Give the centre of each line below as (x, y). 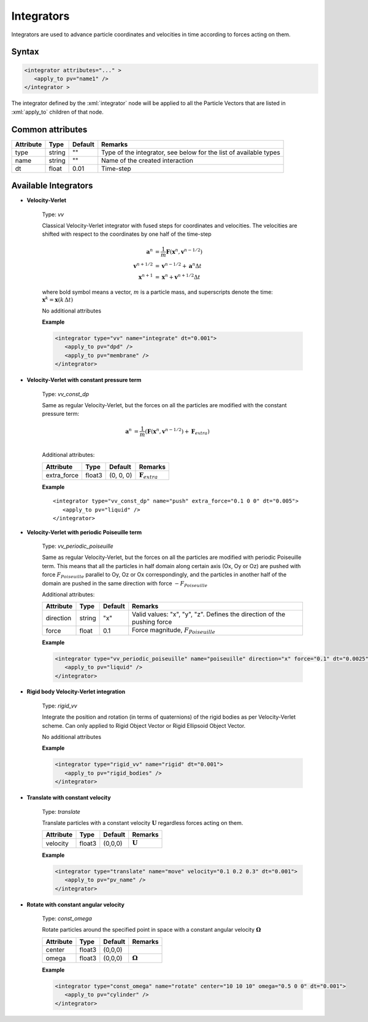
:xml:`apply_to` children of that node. (58, 112)
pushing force (152, 622)
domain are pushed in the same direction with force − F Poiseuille (125, 584)
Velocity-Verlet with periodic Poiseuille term (84, 532)
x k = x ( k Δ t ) (58, 299)
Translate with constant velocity (69, 798)
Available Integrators (52, 186)
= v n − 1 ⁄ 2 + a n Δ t (178, 266)
